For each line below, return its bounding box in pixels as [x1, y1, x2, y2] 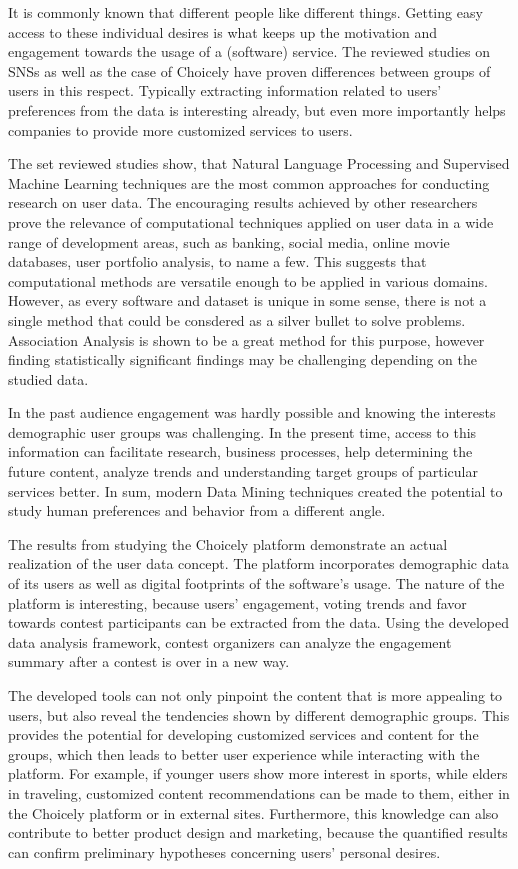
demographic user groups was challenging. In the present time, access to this [8, 421, 477, 442]
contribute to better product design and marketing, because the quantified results [8, 822, 508, 843]
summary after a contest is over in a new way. [8, 651, 290, 672]
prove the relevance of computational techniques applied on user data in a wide [8, 211, 494, 232]
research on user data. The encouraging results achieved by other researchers [8, 192, 478, 213]
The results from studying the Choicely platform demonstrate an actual [8, 533, 448, 554]
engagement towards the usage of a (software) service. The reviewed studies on [8, 41, 490, 62]
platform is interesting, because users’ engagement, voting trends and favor [8, 592, 467, 613]
